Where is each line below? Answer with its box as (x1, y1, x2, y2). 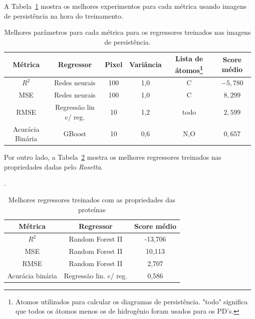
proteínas (78, 204, 106, 214)
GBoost (63, 128, 86, 139)
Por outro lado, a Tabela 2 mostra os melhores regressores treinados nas (4, 152, 222, 162)
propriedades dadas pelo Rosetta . (4, 161, 103, 172)
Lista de (175, 53, 203, 64)
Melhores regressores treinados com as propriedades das (8, 195, 176, 205)
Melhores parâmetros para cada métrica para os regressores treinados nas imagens (4, 27, 251, 37)
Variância (129, 59, 162, 69)
